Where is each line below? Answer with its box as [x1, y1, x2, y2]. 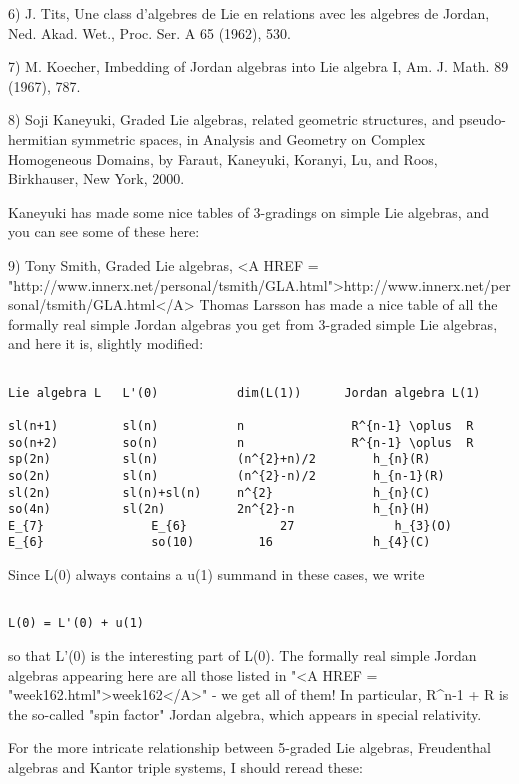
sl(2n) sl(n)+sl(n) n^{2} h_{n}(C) [8, 485, 431, 500]
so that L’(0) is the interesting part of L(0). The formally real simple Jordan [8, 645, 477, 666]
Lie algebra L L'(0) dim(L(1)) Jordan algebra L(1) [8, 385, 481, 400]
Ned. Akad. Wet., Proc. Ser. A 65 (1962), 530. [8, 22, 292, 43]
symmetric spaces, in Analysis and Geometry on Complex [71, 128, 426, 149]
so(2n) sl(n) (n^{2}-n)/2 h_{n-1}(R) [8, 468, 445, 483]
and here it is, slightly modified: [8, 333, 204, 354]
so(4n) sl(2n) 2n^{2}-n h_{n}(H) [8, 502, 431, 517]
